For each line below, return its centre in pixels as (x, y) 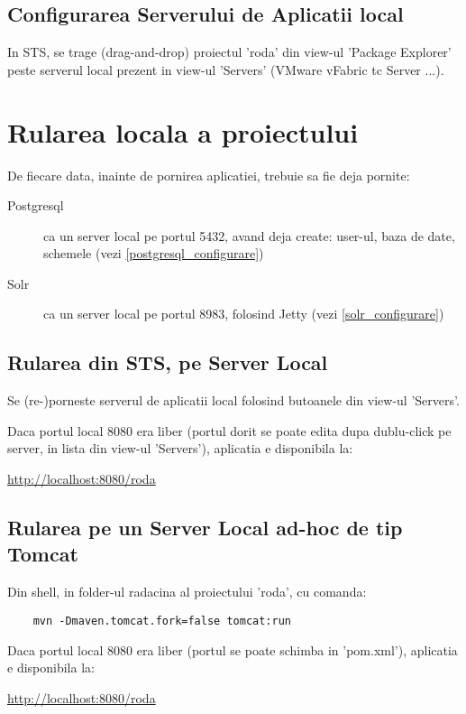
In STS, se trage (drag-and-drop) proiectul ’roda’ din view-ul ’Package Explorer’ (229, 52)
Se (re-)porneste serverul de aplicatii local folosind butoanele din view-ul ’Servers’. (233, 400)
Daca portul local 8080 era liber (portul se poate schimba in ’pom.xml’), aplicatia (233, 649)
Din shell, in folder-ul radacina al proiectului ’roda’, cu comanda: (187, 592)
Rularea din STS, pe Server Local (168, 362)
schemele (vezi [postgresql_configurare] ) (154, 253)
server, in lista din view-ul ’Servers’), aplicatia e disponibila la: (180, 448)
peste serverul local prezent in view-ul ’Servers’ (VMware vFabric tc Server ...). (226, 69)
